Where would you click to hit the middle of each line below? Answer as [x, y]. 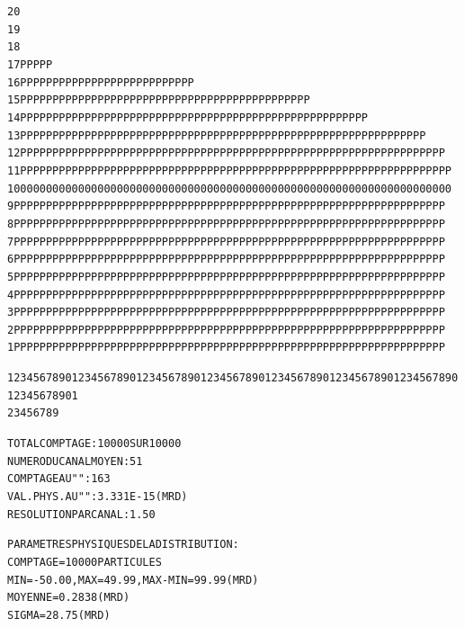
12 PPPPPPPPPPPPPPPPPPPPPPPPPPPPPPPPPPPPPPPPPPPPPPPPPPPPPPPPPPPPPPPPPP [226, 153]
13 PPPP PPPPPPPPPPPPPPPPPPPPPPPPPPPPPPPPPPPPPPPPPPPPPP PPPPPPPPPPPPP [217, 135]
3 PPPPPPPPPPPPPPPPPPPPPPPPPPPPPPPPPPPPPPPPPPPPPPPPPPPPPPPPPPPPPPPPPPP [226, 313]
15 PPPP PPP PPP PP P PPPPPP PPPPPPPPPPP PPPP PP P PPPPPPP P [159, 100]
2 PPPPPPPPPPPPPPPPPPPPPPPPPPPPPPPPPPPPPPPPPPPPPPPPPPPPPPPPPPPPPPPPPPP [226, 330]
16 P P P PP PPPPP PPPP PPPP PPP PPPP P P [101, 82]
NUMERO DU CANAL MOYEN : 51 [75, 461]
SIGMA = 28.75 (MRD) [59, 615]
